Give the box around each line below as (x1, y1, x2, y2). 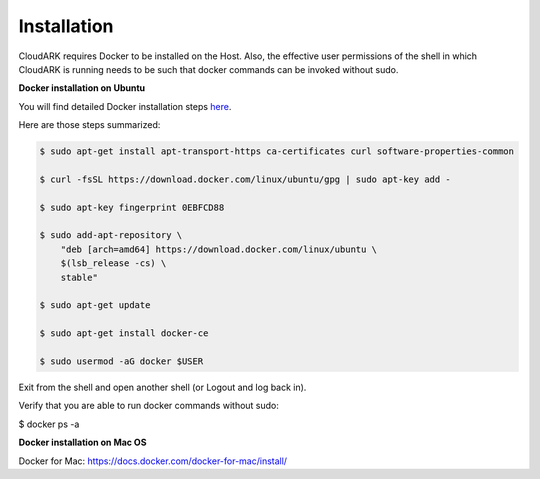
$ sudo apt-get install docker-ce (39, 328, 209, 339)
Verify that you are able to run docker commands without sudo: (18, 400, 280, 412)
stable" (60, 271, 99, 283)
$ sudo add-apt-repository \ (39, 230, 183, 241)
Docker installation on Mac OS (18, 436, 147, 449)
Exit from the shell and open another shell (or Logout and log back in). (18, 381, 307, 393)
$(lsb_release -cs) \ (60, 258, 167, 269)
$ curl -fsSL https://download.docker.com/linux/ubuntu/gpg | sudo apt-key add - (39, 173, 452, 185)
